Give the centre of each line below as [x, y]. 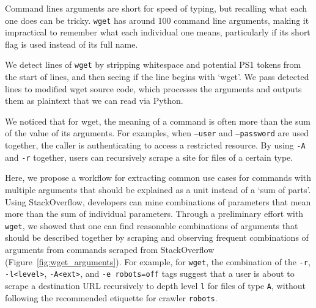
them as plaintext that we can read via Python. [94, 101]
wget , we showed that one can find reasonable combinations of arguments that [152, 225]
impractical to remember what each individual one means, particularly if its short [158, 32]
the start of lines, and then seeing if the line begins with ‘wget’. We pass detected [157, 77]
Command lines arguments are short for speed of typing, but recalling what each [156, 8]
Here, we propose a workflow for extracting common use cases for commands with [158, 178]
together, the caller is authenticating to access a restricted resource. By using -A [155, 145]
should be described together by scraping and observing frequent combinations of [157, 237]
